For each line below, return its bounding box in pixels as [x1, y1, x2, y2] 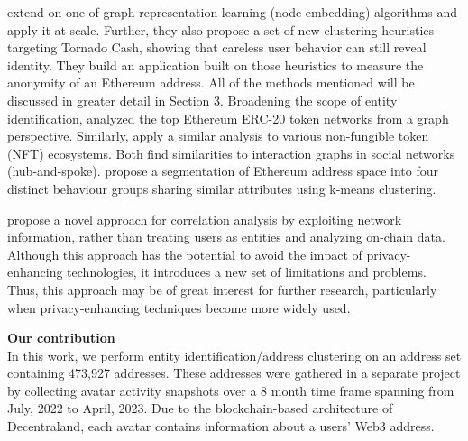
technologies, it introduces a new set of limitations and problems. [67, 262, 427, 281]
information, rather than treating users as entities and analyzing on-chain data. [7, 227, 445, 246]
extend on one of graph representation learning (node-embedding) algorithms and [7, 3, 457, 21]
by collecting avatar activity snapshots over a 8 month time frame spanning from [7, 381, 454, 400]
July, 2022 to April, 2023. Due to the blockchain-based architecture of [7, 399, 393, 418]
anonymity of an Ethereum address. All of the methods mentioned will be [7, 73, 415, 92]
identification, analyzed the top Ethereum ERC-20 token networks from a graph [7, 108, 449, 127]
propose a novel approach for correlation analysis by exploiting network [7, 209, 402, 228]
